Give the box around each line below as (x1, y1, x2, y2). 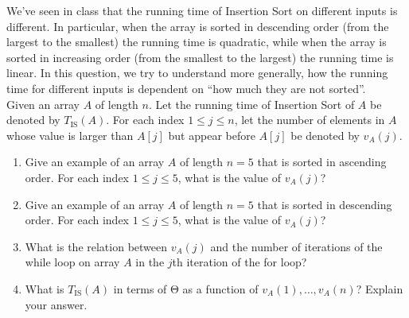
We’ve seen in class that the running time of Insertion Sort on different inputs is (6, 2, 398, 18)
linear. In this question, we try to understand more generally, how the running (6, 64, 388, 81)
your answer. (25, 296, 88, 312)
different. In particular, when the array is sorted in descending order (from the (6, 17, 389, 34)
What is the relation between (25, 238, 168, 254)
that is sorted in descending (257, 196, 392, 212)
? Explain (356, 280, 403, 297)
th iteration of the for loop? (172, 254, 307, 270)
